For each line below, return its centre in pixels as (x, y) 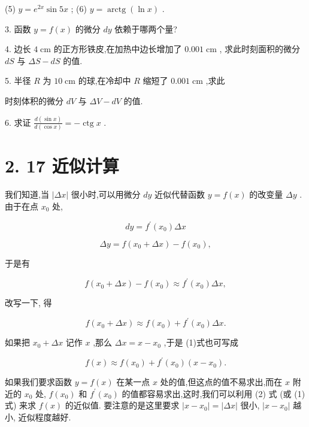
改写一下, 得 (28, 303)
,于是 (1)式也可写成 (201, 342)
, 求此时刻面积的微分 (260, 49)
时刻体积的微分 (34, 100)
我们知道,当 (27, 194)
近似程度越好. (45, 417)
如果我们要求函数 (38, 382)
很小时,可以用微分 (106, 194)
